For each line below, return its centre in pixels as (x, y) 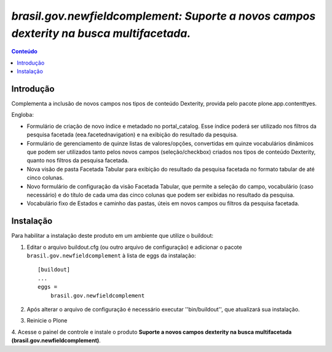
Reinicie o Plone (47, 321)
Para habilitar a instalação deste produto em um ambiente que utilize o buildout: (113, 236)
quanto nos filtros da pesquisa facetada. (78, 160)
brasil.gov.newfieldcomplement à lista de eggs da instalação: (111, 256)
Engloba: (22, 115)
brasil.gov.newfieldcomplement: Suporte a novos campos (164, 16)
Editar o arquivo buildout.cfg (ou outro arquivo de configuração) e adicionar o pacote (134, 247)
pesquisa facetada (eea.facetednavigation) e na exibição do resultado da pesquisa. (132, 135)
